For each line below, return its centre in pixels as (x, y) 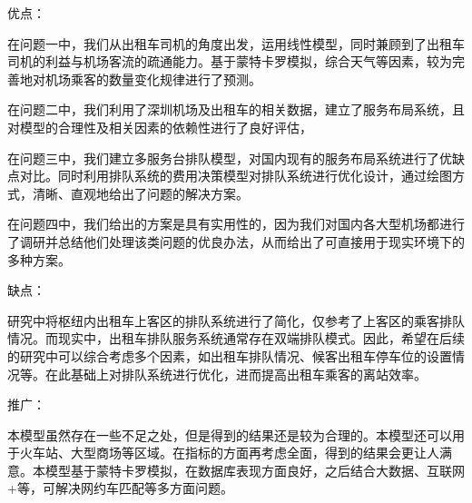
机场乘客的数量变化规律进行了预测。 (153, 79)
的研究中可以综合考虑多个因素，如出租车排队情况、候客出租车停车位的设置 (230, 355)
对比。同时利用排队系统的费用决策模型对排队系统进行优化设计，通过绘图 (236, 176)
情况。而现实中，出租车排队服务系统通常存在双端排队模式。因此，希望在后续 (236, 338)
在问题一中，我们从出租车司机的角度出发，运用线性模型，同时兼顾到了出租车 (236, 43)
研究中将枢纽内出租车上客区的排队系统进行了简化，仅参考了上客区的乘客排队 (236, 320)
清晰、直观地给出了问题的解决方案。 (140, 193)
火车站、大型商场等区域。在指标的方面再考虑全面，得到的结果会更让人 (229, 453)
